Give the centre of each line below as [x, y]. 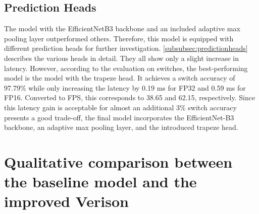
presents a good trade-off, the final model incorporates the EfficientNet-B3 [119, 117]
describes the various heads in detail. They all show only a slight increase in [121, 58]
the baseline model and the [100, 182]
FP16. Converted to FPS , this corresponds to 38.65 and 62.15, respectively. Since [130, 97]
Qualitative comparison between [118, 161]
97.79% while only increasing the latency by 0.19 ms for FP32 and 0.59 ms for [125, 87]
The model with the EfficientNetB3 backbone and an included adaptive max [122, 28]
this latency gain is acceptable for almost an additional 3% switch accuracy [120, 107]
